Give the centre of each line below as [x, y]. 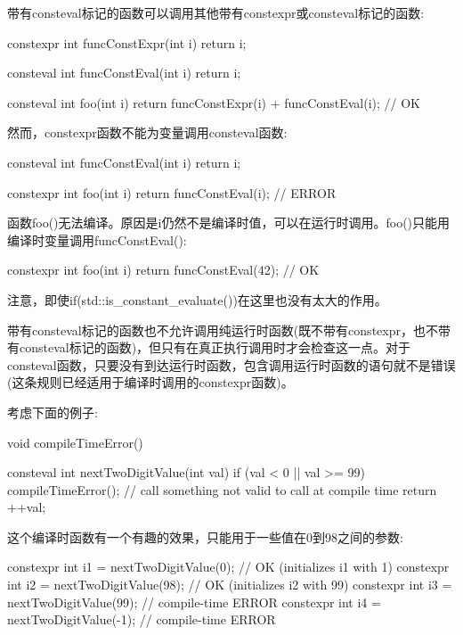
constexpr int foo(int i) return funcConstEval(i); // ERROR [172, 192]
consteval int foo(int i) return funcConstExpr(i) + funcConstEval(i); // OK [214, 102]
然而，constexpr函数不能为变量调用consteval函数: [147, 132]
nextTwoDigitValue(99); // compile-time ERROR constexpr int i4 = [194, 602]
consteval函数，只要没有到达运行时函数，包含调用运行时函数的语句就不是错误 [231, 364]
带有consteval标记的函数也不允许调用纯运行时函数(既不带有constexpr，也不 [223, 330]
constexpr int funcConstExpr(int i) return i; [127, 42]
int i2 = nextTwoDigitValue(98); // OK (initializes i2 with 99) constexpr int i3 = [230, 585]
